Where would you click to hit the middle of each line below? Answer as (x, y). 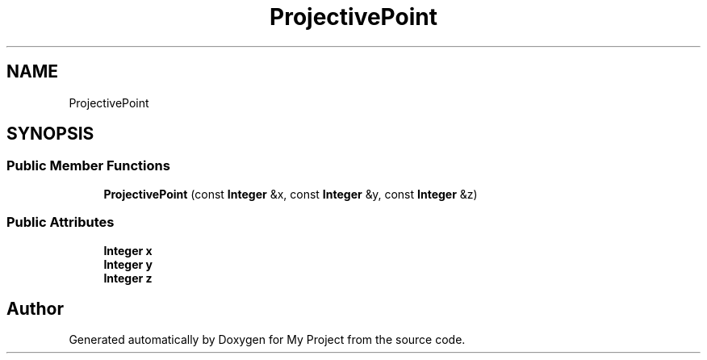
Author (35, 308)
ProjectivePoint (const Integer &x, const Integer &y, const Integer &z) (291, 194)
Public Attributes (61, 222)
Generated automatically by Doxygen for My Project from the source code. (267, 340)
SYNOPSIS (50, 134)
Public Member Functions (88, 166)
